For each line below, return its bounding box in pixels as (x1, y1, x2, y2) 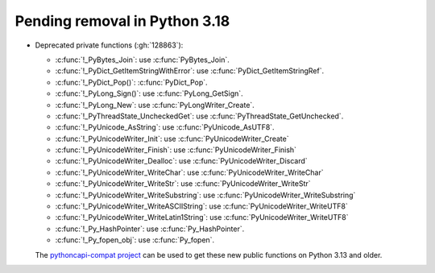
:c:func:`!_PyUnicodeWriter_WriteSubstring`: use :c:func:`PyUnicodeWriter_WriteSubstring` (55, 190, 356, 200)
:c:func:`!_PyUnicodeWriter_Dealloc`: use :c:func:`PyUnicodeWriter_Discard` (55, 156, 308, 166)
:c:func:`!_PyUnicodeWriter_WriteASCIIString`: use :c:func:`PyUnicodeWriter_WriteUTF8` (55, 201, 348, 211)
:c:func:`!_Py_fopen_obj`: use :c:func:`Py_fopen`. (55, 235, 215, 245)
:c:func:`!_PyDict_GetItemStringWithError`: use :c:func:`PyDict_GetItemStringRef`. (55, 66, 325, 76)
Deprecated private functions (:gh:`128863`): (35, 40, 184, 50)
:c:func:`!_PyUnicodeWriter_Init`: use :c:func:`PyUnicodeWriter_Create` (55, 134, 289, 143)
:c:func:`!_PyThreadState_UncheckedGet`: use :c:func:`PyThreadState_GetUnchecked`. (55, 111, 344, 121)
